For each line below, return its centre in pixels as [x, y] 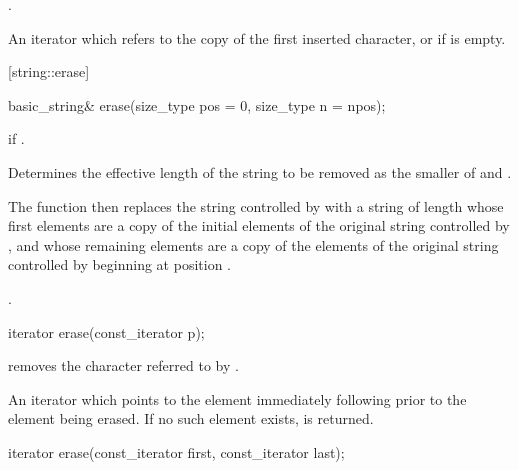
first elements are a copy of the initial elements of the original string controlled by [259, 225]
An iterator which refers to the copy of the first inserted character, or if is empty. [257, 37]
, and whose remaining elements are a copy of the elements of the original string [253, 244]
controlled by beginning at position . [119, 264]
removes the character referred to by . [123, 365]
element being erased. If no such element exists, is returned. [191, 418]
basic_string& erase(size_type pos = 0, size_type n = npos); [197, 104]
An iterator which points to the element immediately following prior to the [237, 398]
